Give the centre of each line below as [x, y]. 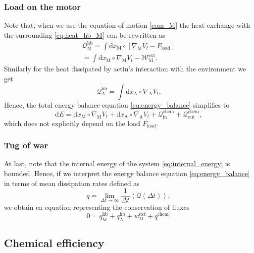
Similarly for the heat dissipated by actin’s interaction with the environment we [125, 69]
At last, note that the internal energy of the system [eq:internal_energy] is [117, 163]
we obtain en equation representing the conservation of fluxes [97, 207]
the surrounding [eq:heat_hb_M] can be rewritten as [85, 34]
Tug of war [26, 145]
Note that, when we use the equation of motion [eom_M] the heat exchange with [127, 25]
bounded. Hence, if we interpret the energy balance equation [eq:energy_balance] [127, 173]
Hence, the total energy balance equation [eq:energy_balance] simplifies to [117, 104]
